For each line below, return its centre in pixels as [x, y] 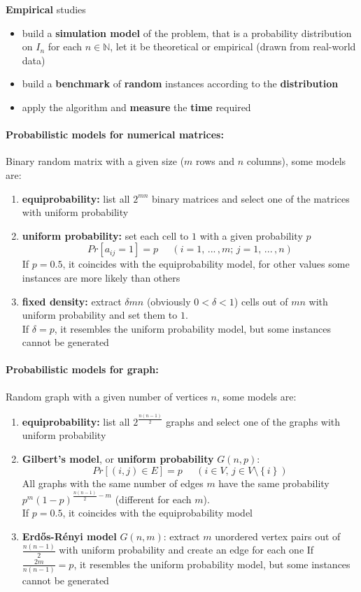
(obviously [169, 301]
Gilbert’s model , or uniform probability [118, 458]
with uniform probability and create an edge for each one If [186, 550]
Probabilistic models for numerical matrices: [115, 135]
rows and [215, 161]
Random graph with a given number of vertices [107, 396]
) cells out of [261, 301]
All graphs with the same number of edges [113, 483]
